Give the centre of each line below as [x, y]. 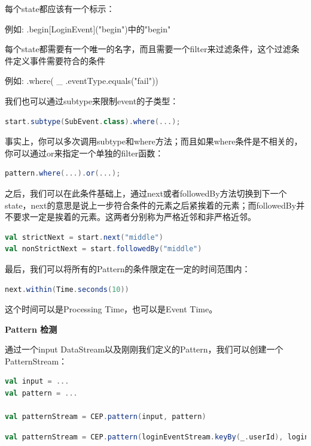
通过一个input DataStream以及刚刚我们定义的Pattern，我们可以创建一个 [144, 349]
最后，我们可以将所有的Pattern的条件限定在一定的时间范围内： [128, 268]
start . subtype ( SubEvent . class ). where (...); [93, 121]
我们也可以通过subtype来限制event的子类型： [92, 100]
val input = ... [37, 382]
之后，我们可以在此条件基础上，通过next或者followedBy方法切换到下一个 [146, 193]
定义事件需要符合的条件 [59, 60]
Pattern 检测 [31, 329]
